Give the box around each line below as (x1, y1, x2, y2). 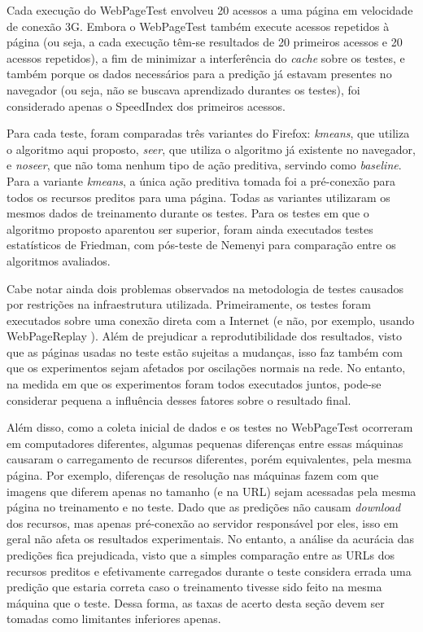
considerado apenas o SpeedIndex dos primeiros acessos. (7, 97, 286, 114)
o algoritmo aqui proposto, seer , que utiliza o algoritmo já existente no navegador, (7, 140, 416, 157)
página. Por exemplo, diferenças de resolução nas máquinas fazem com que (7, 467, 379, 484)
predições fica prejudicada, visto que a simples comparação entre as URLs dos (7, 546, 395, 563)
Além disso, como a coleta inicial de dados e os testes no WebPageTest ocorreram (7, 419, 413, 436)
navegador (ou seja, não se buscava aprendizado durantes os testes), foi (7, 81, 360, 98)
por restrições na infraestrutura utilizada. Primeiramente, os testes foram (7, 296, 371, 313)
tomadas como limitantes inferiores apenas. (7, 610, 221, 627)
